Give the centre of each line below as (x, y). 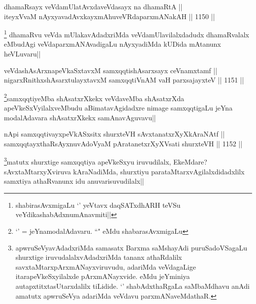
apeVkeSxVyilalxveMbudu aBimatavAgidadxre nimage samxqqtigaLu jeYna (118, 108)
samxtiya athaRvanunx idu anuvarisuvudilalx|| (74, 181)
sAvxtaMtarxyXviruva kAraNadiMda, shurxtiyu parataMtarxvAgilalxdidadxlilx (124, 171)
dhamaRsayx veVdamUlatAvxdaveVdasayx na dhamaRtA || (93, 6)
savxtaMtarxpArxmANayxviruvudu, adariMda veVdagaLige (106, 266)
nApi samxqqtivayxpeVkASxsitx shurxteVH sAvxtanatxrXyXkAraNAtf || (114, 134)
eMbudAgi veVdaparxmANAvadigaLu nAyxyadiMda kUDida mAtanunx (112, 44)
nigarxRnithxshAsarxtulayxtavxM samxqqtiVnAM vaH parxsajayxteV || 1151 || (124, 80)
